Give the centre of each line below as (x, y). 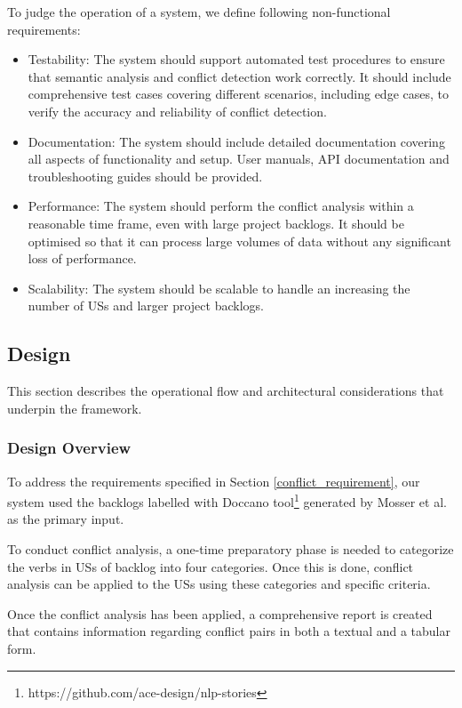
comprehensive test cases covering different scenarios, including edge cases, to (238, 94)
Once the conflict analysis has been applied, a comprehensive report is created (220, 613)
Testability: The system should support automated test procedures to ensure (236, 59)
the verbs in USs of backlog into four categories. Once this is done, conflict (211, 566)
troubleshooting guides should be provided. (145, 176)
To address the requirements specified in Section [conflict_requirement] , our (214, 481)
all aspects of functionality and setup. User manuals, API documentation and (239, 159)
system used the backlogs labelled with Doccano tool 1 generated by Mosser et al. (227, 500)
